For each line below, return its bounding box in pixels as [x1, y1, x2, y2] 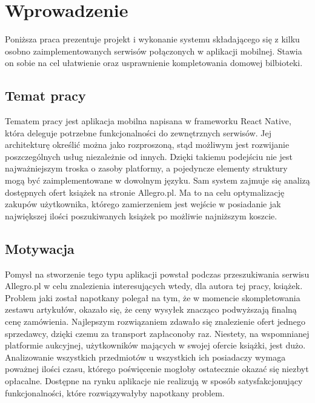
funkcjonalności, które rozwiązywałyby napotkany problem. [5, 386, 225, 399]
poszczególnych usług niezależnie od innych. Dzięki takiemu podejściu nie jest [5, 150, 293, 162]
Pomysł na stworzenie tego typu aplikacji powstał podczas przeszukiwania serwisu [5, 267, 310, 280]
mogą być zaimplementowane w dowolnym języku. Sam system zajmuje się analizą [5, 174, 310, 187]
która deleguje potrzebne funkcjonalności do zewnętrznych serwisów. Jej [5, 126, 272, 139]
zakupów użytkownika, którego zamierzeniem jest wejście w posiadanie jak [5, 198, 281, 210]
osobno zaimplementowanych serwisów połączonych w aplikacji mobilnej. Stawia [5, 44, 302, 57]
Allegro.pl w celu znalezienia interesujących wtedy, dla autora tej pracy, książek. [5, 279, 303, 292]
